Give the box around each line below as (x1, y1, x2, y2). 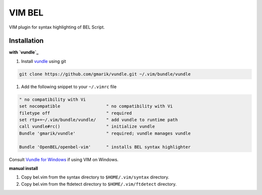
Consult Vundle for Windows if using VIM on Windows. (9, 156, 119, 162)
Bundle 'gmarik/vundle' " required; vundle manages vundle (19, 131, 191, 136)
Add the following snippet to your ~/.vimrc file (21, 84, 117, 90)
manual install (9, 165, 38, 171)
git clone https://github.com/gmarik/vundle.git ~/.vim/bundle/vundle (19, 71, 191, 77)
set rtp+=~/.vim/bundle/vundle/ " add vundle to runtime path (19, 117, 178, 122)
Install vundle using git (21, 58, 66, 64)
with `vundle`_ (9, 49, 39, 55)
